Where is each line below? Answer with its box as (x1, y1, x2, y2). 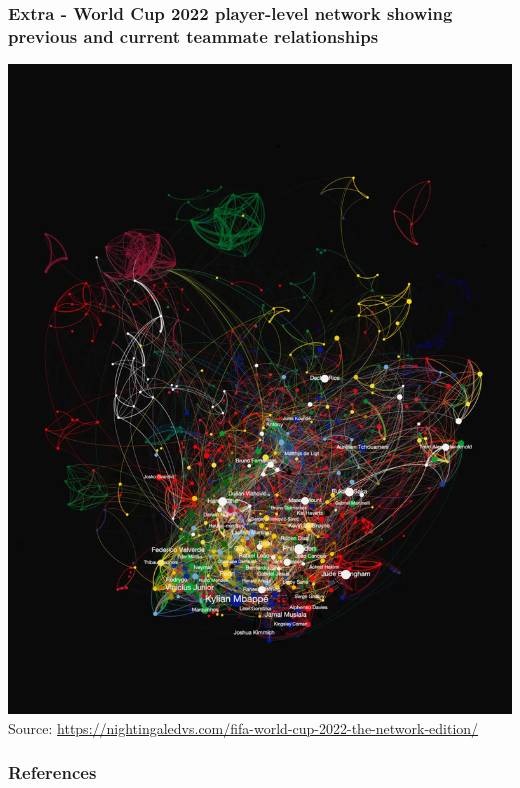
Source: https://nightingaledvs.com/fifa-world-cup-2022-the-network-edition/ (8, 717, 479, 738)
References (8, 760, 97, 785)
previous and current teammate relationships (8, 23, 379, 48)
